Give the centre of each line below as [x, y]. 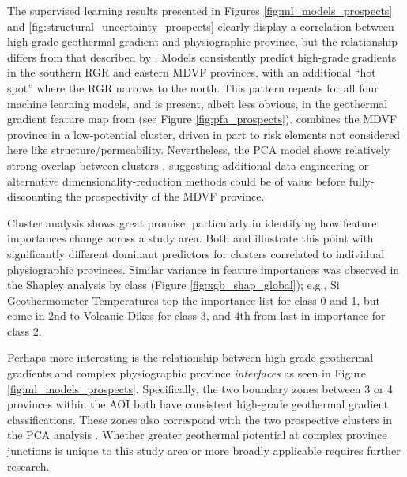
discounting [35, 196]
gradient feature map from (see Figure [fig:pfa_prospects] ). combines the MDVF [202, 119]
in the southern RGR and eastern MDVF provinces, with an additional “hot [192, 72]
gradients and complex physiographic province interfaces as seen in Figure [187, 373]
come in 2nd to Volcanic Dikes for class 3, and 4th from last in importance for [196, 315]
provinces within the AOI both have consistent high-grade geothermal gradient [198, 404]
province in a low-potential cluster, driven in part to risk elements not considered [204, 134]
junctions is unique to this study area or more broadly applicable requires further [204, 451]
